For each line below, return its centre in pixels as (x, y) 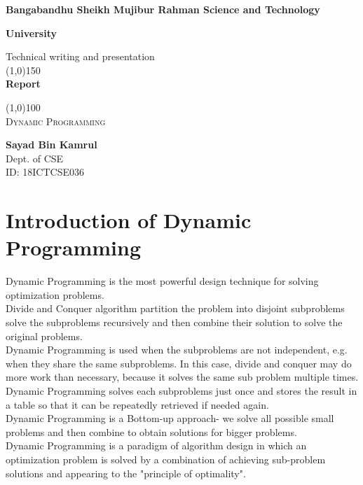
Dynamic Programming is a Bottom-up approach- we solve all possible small (170, 418)
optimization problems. (55, 294)
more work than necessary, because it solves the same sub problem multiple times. (182, 377)
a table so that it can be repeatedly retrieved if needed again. (137, 404)
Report (23, 84)
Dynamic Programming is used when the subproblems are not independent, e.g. (177, 350)
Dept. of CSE (35, 158)
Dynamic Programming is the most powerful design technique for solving (162, 281)
